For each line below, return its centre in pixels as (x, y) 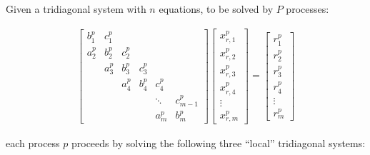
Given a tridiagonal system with (76, 9)
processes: (307, 9)
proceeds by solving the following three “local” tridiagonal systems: (218, 143)
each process (33, 143)
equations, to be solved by (216, 9)
